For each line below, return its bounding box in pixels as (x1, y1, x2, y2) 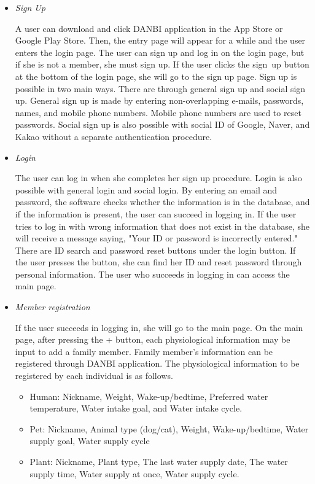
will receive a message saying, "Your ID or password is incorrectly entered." (15, 232, 298, 244)
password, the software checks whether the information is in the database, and (15, 195, 310, 208)
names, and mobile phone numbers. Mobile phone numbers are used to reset (15, 106, 301, 119)
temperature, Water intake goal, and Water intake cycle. (29, 402, 243, 415)
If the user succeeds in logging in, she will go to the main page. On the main (15, 321, 303, 334)
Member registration (15, 300, 90, 313)
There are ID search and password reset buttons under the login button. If (15, 243, 296, 256)
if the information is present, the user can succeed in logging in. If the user (15, 207, 297, 220)
